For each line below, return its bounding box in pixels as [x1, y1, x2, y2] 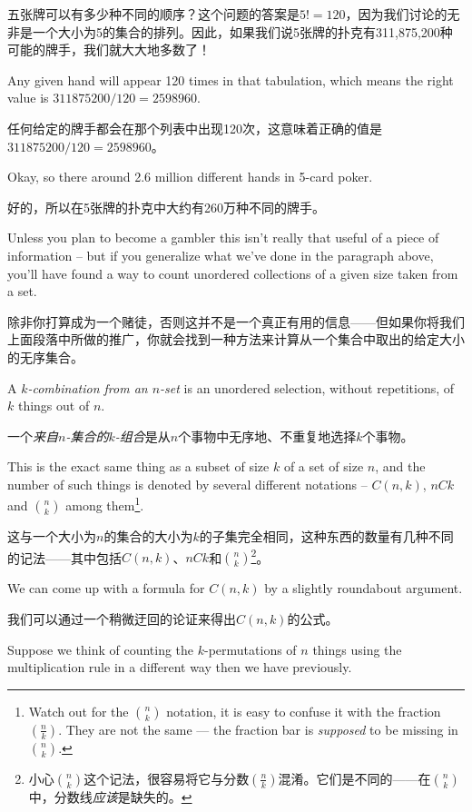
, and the [375, 457, 426, 476]
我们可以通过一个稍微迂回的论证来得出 [7, 609, 236, 628]
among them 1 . [65, 493, 144, 515]
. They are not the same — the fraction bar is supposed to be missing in [58, 719, 458, 738]
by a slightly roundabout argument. [264, 579, 463, 598]
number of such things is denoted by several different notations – [7, 474, 368, 493]
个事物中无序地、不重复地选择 [178, 426, 357, 445]
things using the [312, 639, 402, 659]
